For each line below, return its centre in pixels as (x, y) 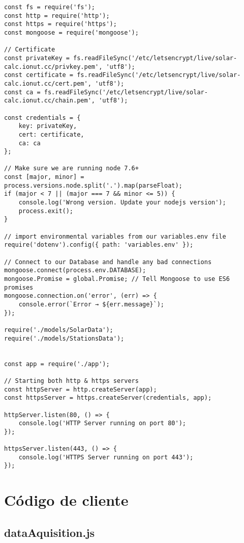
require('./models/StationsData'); (64, 338)
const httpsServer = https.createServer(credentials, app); (108, 398)
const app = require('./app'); (57, 364)
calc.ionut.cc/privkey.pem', (53, 67)
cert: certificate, (51, 134)
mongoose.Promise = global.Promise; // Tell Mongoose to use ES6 (117, 279)
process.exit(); (46, 211)
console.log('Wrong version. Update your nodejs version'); (122, 203)
